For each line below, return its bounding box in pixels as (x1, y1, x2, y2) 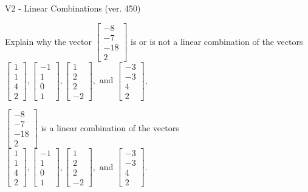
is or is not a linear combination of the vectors (131, 35, 303, 47)
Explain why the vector (5, 35, 92, 47)
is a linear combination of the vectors (41, 121, 179, 134)
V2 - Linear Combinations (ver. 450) (5, 2, 141, 14)
